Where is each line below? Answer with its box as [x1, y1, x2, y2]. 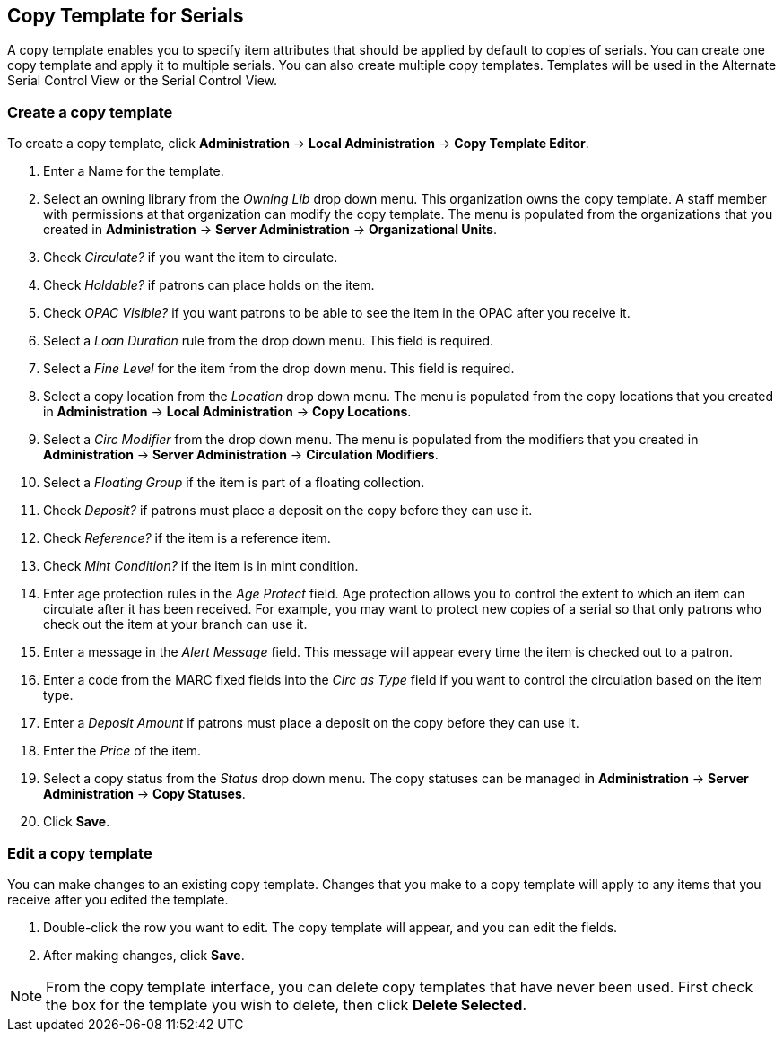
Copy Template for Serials [7, 4, 244, 27]
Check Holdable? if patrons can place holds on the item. [43, 277, 375, 293]
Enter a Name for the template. [43, 163, 224, 179]
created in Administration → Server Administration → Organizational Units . [43, 222, 497, 238]
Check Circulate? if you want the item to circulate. [43, 249, 338, 266]
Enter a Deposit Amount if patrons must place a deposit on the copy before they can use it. [43, 715, 579, 731]
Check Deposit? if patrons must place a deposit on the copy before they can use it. [43, 502, 533, 519]
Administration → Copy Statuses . [43, 786, 246, 802]
